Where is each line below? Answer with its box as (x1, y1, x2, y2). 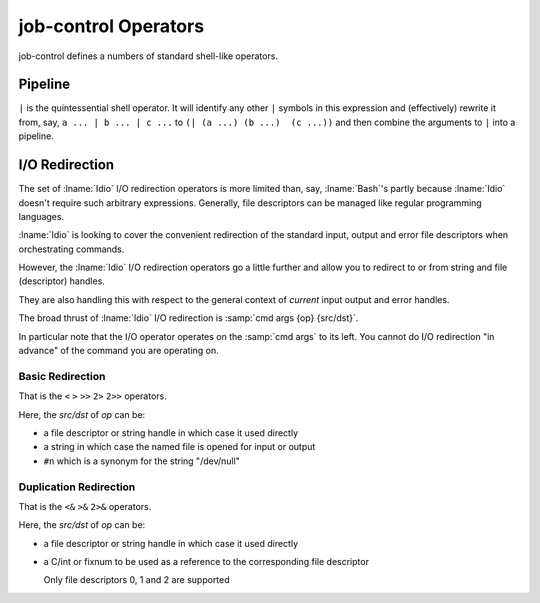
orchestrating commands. (18, 243, 125, 255)
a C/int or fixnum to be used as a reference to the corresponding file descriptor (43, 556, 370, 568)
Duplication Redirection (18, 480, 136, 494)
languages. (18, 210, 65, 222)
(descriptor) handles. (18, 275, 105, 287)
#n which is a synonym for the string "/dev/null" (43, 455, 240, 467)
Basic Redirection (18, 369, 106, 383)
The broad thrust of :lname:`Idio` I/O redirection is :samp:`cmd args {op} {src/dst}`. (18, 312, 359, 324)
